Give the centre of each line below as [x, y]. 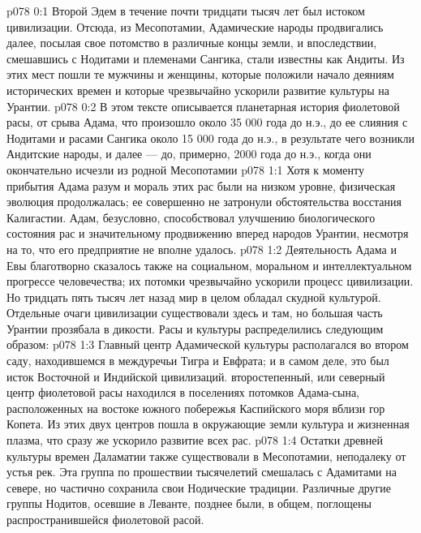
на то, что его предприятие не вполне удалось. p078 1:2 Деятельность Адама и [202, 249]
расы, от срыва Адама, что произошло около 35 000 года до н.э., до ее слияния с [207, 122]
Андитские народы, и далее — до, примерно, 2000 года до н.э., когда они [189, 154]
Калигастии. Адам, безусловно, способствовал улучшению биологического [191, 217]
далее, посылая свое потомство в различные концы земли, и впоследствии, [192, 43]
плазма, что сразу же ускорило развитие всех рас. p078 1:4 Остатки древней [195, 440]
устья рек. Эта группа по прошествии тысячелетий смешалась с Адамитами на [202, 472]
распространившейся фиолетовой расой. [105, 519]
